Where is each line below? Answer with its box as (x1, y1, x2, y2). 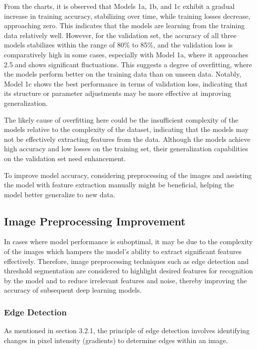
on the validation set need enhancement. (4, 153, 126, 163)
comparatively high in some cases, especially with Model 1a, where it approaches (4, 49, 249, 59)
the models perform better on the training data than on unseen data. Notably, (4, 69, 241, 79)
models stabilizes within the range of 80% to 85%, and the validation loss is (4, 40, 233, 50)
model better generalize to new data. (4, 189, 115, 199)
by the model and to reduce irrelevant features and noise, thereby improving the (4, 275, 247, 285)
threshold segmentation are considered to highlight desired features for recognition (4, 265, 253, 276)
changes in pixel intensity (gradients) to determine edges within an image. (4, 335, 228, 345)
